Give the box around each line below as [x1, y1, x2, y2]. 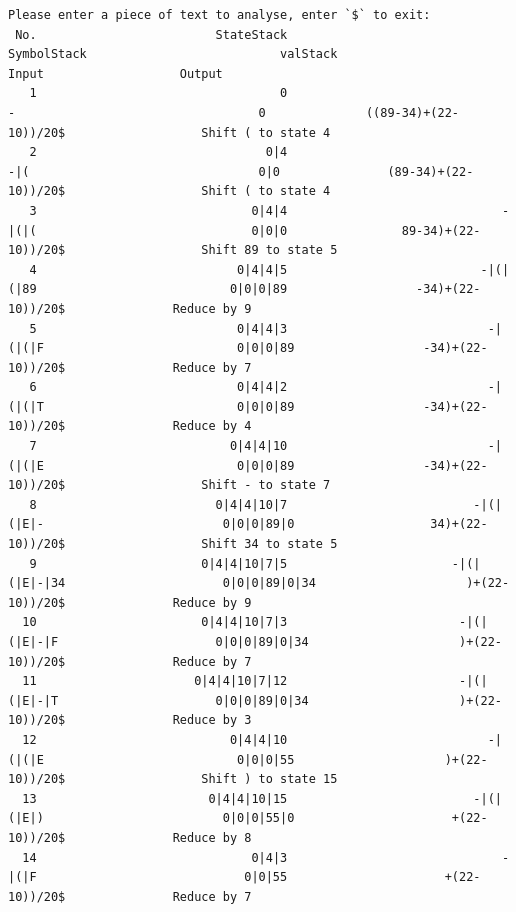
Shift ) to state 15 [201, 772, 338, 787]
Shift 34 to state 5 [201, 537, 338, 552]
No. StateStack [15, 27, 288, 42]
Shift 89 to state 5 [201, 243, 338, 258]
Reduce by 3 [172, 713, 252, 728]
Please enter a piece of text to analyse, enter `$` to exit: [8, 8, 431, 22]
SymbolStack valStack [8, 47, 338, 62]
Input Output [8, 66, 223, 81]
